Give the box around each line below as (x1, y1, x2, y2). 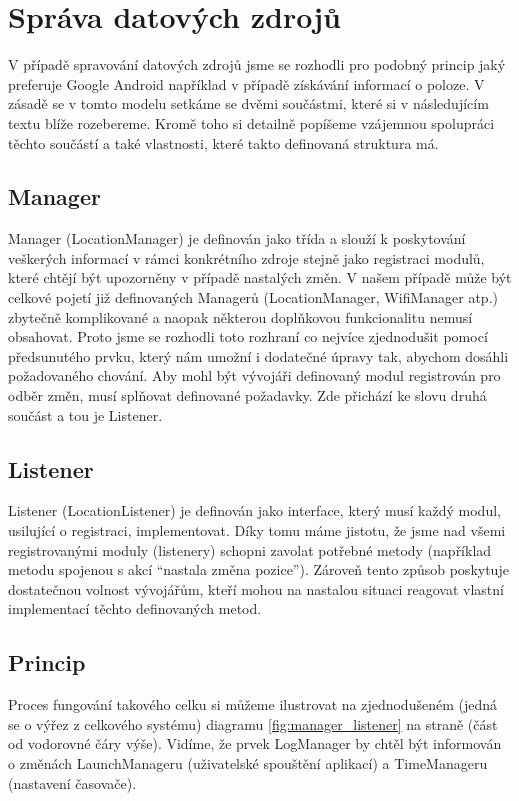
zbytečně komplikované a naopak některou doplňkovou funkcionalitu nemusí (8, 306, 473, 327)
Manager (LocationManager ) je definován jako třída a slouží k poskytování (8, 228, 466, 249)
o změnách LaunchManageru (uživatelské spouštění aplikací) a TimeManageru (8, 752, 488, 773)
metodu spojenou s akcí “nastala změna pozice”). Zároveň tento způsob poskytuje (8, 559, 509, 580)
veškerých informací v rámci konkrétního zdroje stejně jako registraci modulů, (8, 247, 485, 268)
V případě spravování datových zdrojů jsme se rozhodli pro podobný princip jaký (8, 54, 506, 75)
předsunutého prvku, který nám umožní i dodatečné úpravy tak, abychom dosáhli (8, 345, 509, 366)
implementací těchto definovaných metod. (8, 598, 262, 619)
